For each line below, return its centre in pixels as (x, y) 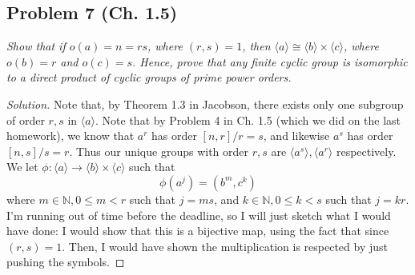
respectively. (366, 151)
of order (26, 120)
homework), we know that (71, 136)
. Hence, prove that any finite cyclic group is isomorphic (270, 61)
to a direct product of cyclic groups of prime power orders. (149, 77)
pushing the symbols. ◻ (66, 262)
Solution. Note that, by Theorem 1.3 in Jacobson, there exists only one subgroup (205, 104)
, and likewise (296, 136)
